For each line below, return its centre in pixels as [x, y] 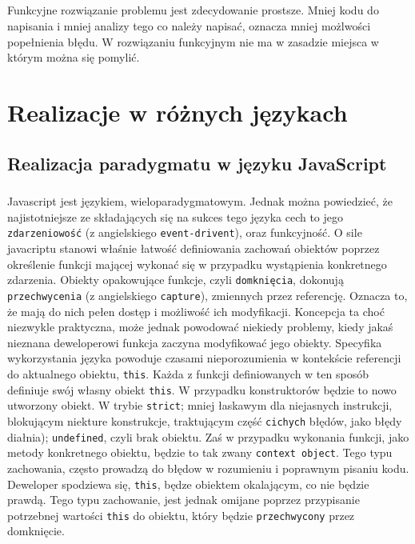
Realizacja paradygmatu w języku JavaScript [197, 163]
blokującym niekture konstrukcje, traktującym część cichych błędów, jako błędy [205, 420]
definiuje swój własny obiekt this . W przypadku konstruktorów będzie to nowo [202, 389]
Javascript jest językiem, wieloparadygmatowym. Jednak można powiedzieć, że [200, 201]
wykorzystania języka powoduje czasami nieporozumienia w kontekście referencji [204, 358]
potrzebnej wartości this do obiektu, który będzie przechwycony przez [181, 515]
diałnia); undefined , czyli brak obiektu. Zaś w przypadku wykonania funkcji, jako [208, 436]
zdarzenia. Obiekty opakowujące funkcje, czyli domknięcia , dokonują [176, 280]
